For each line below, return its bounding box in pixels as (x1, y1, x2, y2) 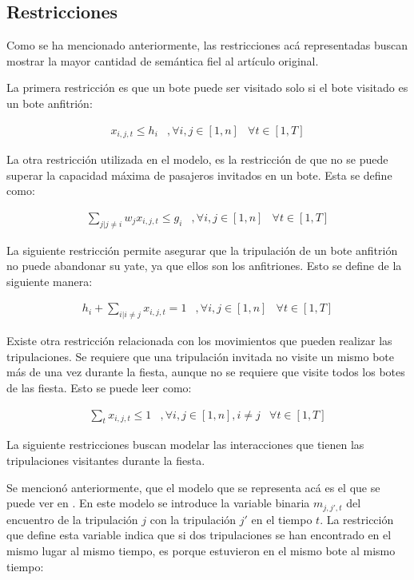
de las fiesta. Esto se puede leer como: (6, 379, 192, 396)
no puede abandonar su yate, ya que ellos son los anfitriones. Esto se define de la (6, 257, 402, 274)
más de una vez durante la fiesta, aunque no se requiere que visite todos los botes (6, 363, 405, 380)
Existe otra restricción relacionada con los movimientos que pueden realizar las (6, 332, 392, 349)
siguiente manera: (6, 272, 93, 289)
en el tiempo (251, 510, 312, 527)
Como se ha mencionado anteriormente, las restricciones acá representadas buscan (6, 37, 408, 54)
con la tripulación (149, 510, 237, 527)
